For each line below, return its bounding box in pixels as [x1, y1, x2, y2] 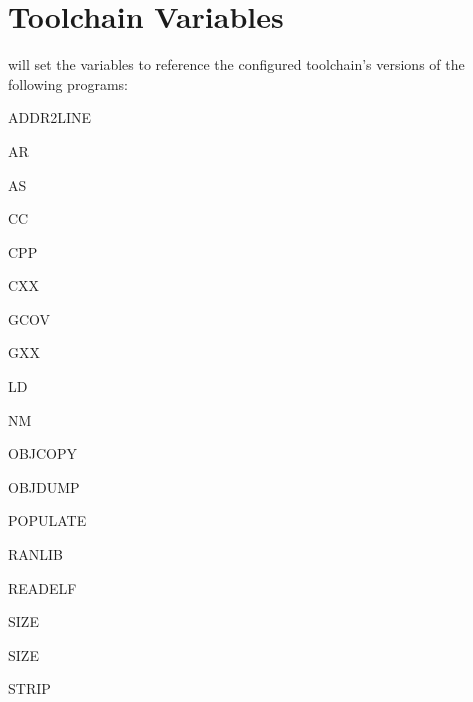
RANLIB [8, 544, 64, 565]
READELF [8, 577, 77, 598]
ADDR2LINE [8, 107, 92, 128]
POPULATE [8, 510, 87, 531]
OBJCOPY [8, 443, 78, 464]
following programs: [8, 73, 128, 94]
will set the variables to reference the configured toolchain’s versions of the [8, 54, 465, 75]
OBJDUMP [8, 476, 80, 497]
